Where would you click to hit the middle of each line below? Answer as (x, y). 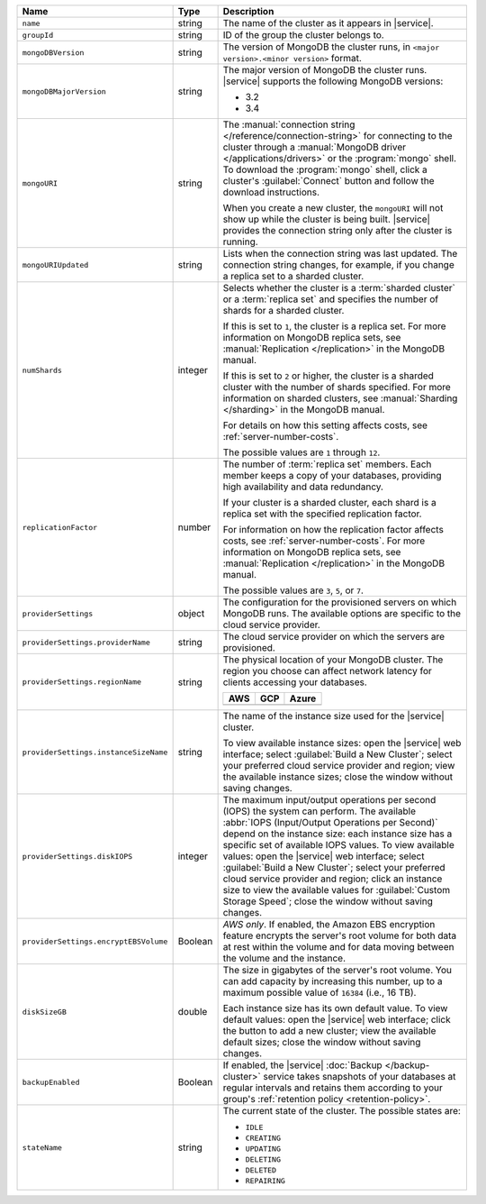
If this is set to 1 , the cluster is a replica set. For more (334, 326)
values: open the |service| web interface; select (324, 856)
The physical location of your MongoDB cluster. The (333, 660)
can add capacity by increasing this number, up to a (333, 981)
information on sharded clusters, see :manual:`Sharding (340, 398)
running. (240, 242)
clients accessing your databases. (295, 682)
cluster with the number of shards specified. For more (337, 387)
